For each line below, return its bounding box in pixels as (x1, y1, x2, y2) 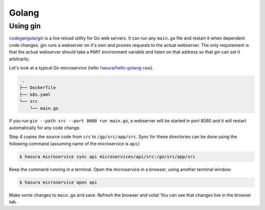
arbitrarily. (9, 56, 30, 62)
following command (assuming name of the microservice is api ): (9, 140, 141, 146)
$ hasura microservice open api (19, 179, 98, 185)
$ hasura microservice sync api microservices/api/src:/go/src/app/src (19, 154, 196, 159)
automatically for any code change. (9, 125, 81, 131)
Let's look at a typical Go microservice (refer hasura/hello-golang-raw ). (9, 65, 154, 70)
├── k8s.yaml (19, 92, 51, 97)
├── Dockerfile (19, 85, 56, 91)
